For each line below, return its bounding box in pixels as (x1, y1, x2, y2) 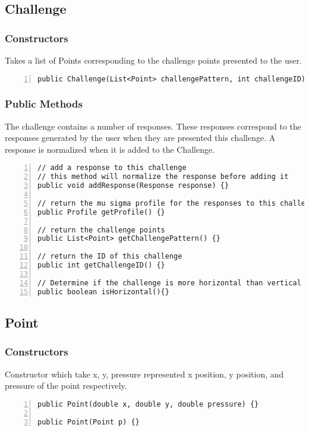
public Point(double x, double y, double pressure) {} (37, 399, 259, 408)
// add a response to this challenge (37, 163, 187, 172)
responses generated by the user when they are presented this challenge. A (5, 131, 276, 144)
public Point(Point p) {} (37, 417, 140, 426)
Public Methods (5, 96, 83, 111)
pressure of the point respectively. (5, 379, 127, 392)
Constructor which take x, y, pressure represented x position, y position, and (5, 367, 284, 380)
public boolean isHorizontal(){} (37, 287, 169, 296)
